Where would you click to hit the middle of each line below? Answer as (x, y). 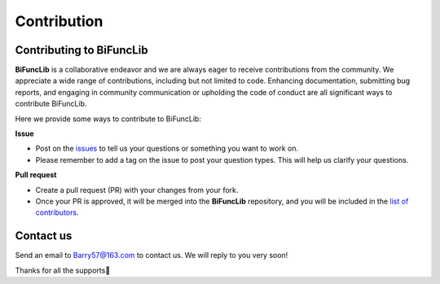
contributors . (57, 212)
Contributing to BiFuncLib (81, 50)
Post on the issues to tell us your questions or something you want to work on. (167, 149)
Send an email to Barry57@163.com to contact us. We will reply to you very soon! (152, 256)
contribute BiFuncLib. (51, 104)
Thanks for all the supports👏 (63, 270)
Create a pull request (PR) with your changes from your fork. (137, 190)
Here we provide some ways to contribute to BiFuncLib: (108, 119)
